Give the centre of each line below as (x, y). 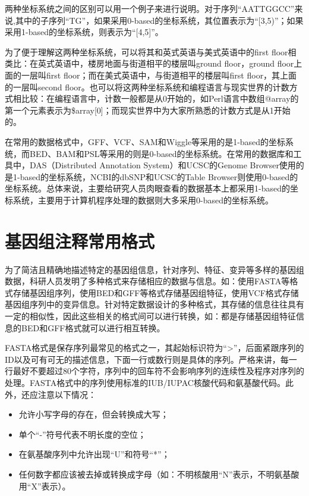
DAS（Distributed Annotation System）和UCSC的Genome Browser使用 (163, 165)
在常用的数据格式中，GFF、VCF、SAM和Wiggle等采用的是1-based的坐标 (145, 141)
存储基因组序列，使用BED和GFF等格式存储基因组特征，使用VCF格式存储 (156, 292)
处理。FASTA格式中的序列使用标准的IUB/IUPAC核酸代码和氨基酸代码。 (145, 382)
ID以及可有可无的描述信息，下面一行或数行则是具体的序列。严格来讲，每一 (151, 359)
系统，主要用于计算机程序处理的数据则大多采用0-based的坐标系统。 (143, 200)
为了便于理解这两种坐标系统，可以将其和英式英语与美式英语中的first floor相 (151, 51)
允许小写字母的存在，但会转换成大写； (94, 414)
